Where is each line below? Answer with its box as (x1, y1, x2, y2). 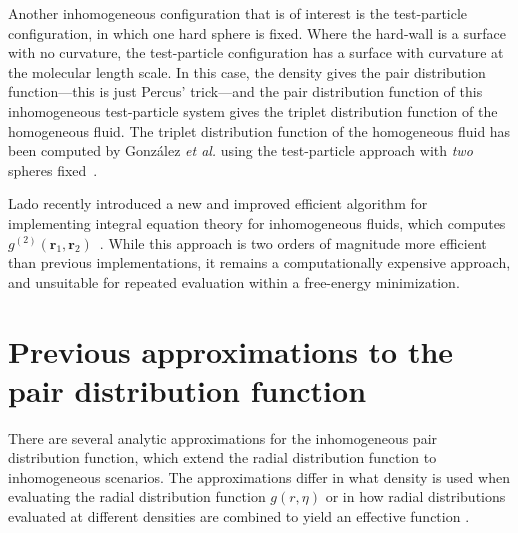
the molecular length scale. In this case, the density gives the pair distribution (8, 61, 486, 82)
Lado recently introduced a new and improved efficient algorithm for (8, 193, 428, 214)
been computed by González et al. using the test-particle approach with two (8, 140, 473, 161)
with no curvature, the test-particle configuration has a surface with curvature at (8, 42, 504, 63)
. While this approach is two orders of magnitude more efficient (99, 232, 487, 253)
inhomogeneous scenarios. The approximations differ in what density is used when (8, 466, 510, 487)
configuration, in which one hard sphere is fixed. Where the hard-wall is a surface (8, 22, 506, 43)
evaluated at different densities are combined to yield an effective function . (8, 506, 470, 526)
